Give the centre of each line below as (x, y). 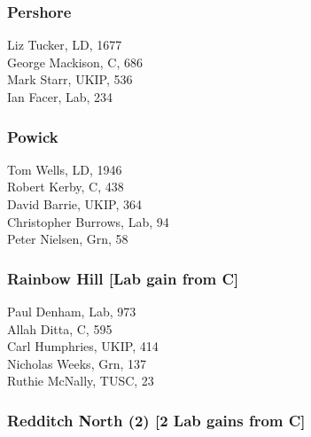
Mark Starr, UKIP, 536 (70, 79)
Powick (33, 136)
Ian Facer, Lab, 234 (60, 97)
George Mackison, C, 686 (75, 62)
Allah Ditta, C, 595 (60, 328)
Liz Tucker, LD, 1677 (65, 45)
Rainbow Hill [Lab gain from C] (123, 278)
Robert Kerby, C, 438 (66, 187)
